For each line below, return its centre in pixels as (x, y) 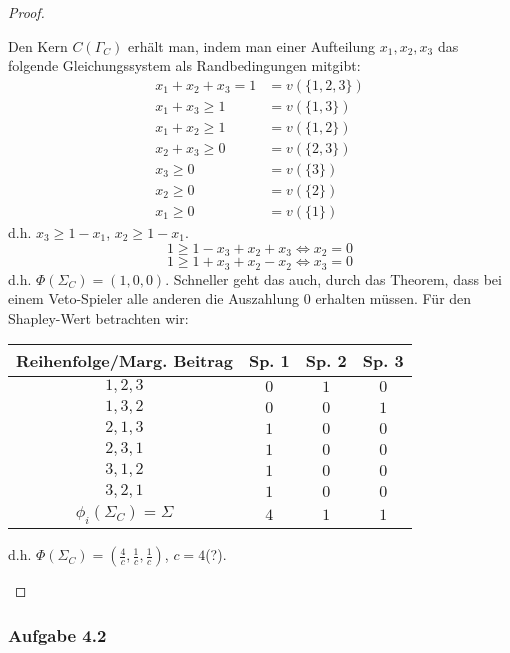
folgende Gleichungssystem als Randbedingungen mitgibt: (184, 65)
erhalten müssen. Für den (393, 298)
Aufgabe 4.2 (57, 634)
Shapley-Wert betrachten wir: (98, 317)
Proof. (26, 12)
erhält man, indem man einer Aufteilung (251, 45)
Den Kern (38, 45)
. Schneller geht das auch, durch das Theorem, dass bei (333, 278)
